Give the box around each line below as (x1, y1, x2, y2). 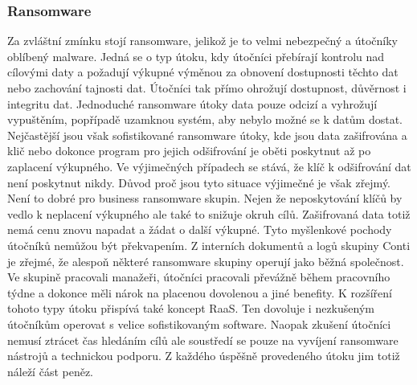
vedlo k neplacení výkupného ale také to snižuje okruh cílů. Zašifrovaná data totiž (7, 205, 411, 222)
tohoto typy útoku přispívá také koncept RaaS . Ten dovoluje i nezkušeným (7, 300, 374, 317)
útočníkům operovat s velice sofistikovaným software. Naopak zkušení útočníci (7, 315, 391, 332)
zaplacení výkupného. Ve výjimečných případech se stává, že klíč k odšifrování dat (7, 158, 411, 174)
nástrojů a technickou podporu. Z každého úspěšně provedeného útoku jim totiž (7, 347, 400, 364)
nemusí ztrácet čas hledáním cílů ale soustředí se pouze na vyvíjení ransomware (7, 331, 399, 348)
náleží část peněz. (7, 362, 94, 379)
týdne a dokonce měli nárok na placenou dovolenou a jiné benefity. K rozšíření (7, 284, 392, 301)
